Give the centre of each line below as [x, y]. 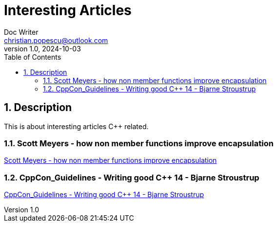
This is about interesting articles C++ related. [76, 126]
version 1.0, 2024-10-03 [42, 48]
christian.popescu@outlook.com [56, 40]
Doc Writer [21, 32]
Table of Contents [33, 57]
